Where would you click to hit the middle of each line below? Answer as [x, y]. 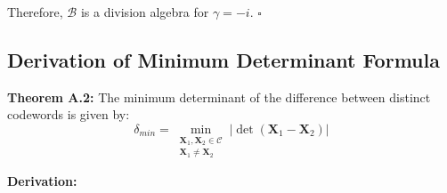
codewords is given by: [69, 114]
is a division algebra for [145, 12]
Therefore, [35, 12]
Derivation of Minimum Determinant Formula [223, 59]
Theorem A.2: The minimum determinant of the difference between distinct [219, 96]
